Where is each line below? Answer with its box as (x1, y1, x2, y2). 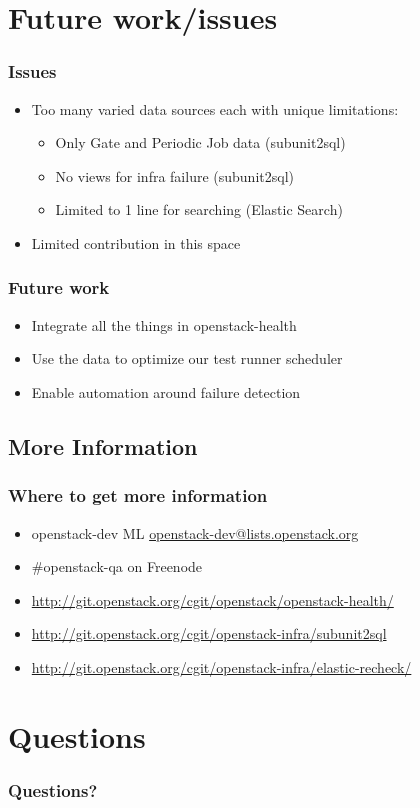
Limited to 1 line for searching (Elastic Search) (55, 199, 343, 220)
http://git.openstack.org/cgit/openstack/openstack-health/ (31, 589, 394, 610)
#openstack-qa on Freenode (31, 556, 203, 577)
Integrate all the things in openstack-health (31, 314, 297, 335)
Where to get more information (8, 483, 268, 508)
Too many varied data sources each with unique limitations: (31, 98, 399, 119)
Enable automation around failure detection (31, 381, 301, 402)
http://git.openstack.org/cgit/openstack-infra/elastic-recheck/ (31, 656, 412, 677)
